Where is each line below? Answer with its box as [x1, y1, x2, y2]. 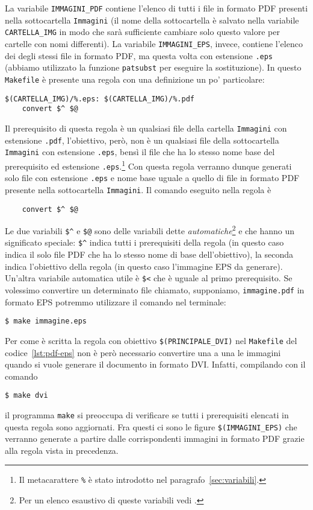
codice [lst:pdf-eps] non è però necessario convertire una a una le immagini [5, 346, 281, 359]
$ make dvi [5, 391, 48, 400]
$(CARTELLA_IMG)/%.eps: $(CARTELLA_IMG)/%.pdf [5, 94, 194, 103]
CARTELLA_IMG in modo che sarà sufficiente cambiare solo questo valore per [5, 25, 280, 38]
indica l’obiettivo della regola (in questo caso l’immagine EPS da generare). [5, 260, 283, 272]
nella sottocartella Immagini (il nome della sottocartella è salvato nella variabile [5, 13, 299, 26]
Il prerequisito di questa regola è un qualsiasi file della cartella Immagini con [5, 121, 287, 134]
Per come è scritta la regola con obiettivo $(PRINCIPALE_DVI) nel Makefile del [5, 334, 297, 346]
